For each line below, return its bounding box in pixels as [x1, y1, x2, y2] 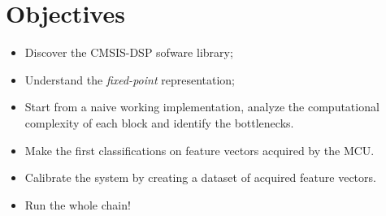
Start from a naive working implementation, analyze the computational [24, 98, 379, 115]
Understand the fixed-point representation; [24, 71, 235, 88]
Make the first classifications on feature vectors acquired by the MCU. [24, 141, 375, 158]
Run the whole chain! [24, 196, 131, 213]
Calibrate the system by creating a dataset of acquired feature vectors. [24, 169, 376, 186]
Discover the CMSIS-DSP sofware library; [24, 44, 233, 61]
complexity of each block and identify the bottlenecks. [24, 114, 294, 131]
